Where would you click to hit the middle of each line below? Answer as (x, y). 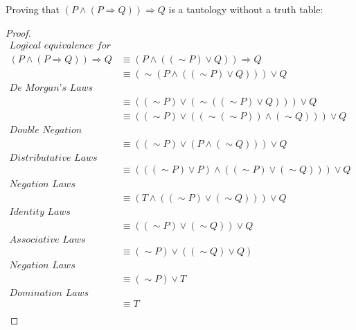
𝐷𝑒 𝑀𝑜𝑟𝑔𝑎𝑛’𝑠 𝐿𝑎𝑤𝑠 (51, 88)
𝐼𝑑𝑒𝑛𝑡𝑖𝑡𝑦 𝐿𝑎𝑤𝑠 (40, 212)
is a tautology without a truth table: (246, 9)
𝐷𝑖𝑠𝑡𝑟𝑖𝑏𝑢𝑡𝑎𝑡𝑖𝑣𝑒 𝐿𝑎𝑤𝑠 (53, 158)
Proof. (18, 32)
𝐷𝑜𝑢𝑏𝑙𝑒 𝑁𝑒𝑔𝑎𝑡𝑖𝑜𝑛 (46, 131)
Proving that (33, 9)
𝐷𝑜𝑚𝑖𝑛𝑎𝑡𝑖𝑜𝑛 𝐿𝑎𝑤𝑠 (49, 293)
